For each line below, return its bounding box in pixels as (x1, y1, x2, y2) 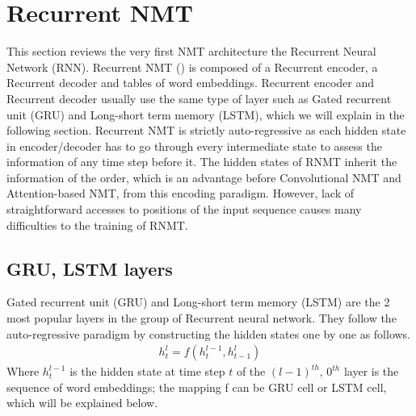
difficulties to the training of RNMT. (6, 216, 188, 233)
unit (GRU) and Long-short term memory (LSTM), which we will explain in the (6, 106, 405, 123)
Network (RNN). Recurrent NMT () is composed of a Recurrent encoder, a (6, 58, 378, 75)
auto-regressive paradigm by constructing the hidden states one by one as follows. (6, 325, 411, 342)
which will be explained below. (6, 394, 158, 411)
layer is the (343, 363, 399, 380)
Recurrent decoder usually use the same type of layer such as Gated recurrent (6, 89, 392, 106)
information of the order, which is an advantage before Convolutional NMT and (6, 168, 401, 185)
